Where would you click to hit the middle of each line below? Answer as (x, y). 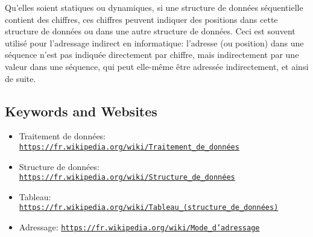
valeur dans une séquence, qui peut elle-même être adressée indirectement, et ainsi (157, 66)
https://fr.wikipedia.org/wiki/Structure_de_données (127, 178)
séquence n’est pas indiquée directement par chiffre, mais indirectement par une (152, 55)
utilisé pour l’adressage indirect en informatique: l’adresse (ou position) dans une (154, 43)
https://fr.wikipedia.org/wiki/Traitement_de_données (129, 147)
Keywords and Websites (81, 111)
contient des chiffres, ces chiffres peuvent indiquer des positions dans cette (141, 19)
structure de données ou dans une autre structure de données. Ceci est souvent (150, 31)
